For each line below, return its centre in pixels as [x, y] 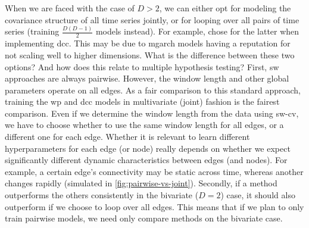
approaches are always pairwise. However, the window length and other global [147, 78]
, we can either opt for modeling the [225, 8]
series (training [32, 31]
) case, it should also [258, 195]
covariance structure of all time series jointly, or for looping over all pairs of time [152, 19]
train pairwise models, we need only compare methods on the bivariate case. [144, 218]
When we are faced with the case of [70, 8]
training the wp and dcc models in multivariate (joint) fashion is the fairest [142, 101]
